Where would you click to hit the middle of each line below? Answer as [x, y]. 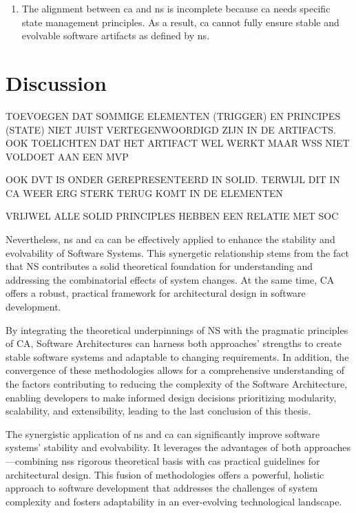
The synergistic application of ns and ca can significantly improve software [163, 433]
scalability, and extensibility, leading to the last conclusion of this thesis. [158, 411]
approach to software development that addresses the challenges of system [162, 488]
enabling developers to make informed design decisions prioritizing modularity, [171, 397]
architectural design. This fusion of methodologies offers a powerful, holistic [165, 474]
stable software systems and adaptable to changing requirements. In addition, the [177, 356]
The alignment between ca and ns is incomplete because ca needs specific [176, 8]
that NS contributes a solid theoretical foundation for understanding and [159, 266]
